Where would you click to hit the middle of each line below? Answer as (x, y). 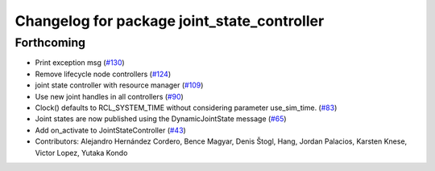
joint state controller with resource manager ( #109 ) (119, 85)
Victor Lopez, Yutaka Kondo (81, 153)
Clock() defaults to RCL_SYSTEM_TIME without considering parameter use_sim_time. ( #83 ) (186, 108)
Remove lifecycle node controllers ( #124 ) (103, 74)
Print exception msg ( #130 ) (80, 63)
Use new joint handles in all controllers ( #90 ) (110, 96)
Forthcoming (50, 43)
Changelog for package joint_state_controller (170, 21)
